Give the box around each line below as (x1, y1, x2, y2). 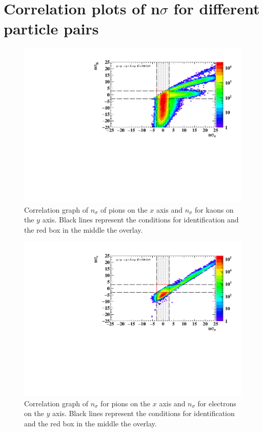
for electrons (197, 398, 236, 408)
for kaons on (195, 204, 234, 215)
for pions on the (100, 398, 151, 408)
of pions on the (100, 204, 148, 215)
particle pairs (4, 18, 99, 39)
